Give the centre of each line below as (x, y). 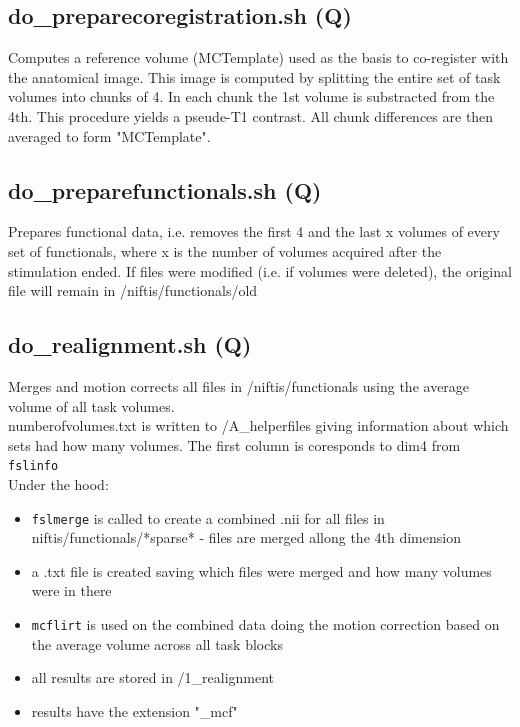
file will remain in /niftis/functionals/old (133, 290)
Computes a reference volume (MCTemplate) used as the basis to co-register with (258, 57)
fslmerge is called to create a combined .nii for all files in (208, 517)
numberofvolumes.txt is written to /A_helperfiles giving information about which (258, 425)
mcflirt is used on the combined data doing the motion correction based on (265, 624)
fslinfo (33, 466)
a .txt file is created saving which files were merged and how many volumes (261, 570)
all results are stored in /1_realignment (153, 677)
